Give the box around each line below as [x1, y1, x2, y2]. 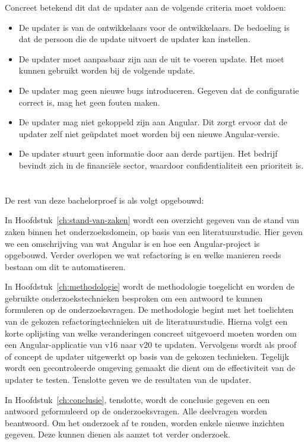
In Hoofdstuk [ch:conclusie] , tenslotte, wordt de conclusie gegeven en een [5, 393, 270, 405]
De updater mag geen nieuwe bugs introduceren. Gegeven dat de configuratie [18, 84, 299, 96]
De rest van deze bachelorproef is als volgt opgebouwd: [5, 194, 204, 206]
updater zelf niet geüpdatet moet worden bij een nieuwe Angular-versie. [18, 127, 280, 139]
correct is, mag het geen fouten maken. [18, 96, 160, 108]
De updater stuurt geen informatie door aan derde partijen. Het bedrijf [18, 147, 278, 160]
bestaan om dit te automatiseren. [5, 260, 126, 272]
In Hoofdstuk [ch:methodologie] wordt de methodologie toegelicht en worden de [5, 280, 295, 293]
